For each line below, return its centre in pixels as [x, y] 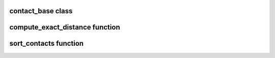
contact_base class [41, 11]
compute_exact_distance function [65, 27]
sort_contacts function [47, 43]
